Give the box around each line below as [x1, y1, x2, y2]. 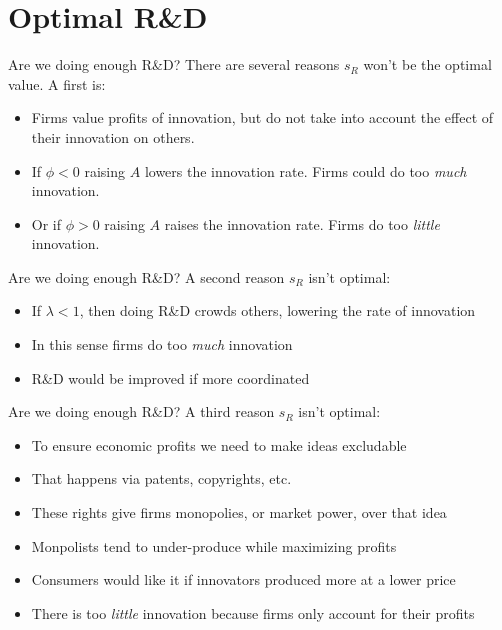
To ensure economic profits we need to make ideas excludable [31, 434, 407, 455]
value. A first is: [8, 73, 106, 94]
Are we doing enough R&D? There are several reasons [8, 54, 340, 75]
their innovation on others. [31, 126, 195, 147]
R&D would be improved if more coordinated [31, 367, 310, 388]
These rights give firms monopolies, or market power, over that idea [31, 502, 447, 523]
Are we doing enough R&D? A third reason [8, 401, 275, 422]
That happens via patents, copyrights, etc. [31, 468, 292, 489]
